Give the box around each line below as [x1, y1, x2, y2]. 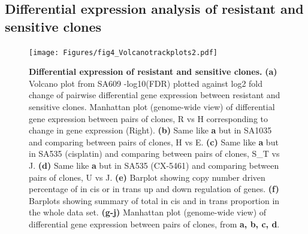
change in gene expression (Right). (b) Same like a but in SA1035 [29, 124, 272, 136]
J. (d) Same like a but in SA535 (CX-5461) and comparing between [29, 159, 279, 171]
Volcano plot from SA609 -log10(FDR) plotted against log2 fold [29, 77, 263, 89]
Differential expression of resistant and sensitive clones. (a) [29, 65, 277, 78]
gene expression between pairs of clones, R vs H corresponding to [29, 112, 268, 124]
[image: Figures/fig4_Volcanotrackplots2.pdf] [29, 48, 218, 57]
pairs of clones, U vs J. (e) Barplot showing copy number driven [29, 171, 265, 183]
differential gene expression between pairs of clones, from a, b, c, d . [29, 217, 280, 230]
